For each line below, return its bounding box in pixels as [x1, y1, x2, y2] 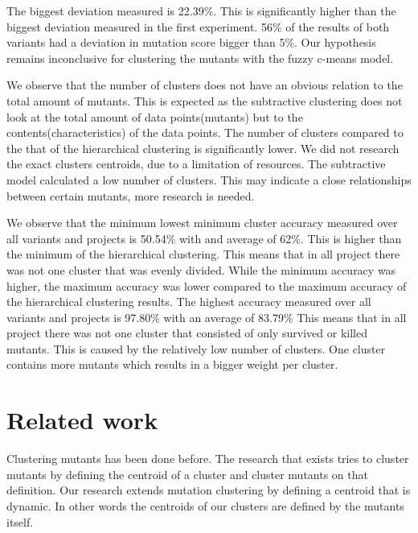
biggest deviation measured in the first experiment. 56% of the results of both [6, 18, 390, 35]
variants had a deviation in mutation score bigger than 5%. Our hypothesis [6, 34, 376, 51]
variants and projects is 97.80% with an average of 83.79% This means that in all [6, 308, 407, 325]
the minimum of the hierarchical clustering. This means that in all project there [6, 246, 400, 262]
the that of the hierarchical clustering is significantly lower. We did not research [6, 139, 400, 156]
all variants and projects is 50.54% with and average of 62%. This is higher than [6, 229, 402, 246]
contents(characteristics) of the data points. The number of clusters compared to [6, 124, 404, 141]
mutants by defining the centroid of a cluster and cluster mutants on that [6, 465, 368, 482]
